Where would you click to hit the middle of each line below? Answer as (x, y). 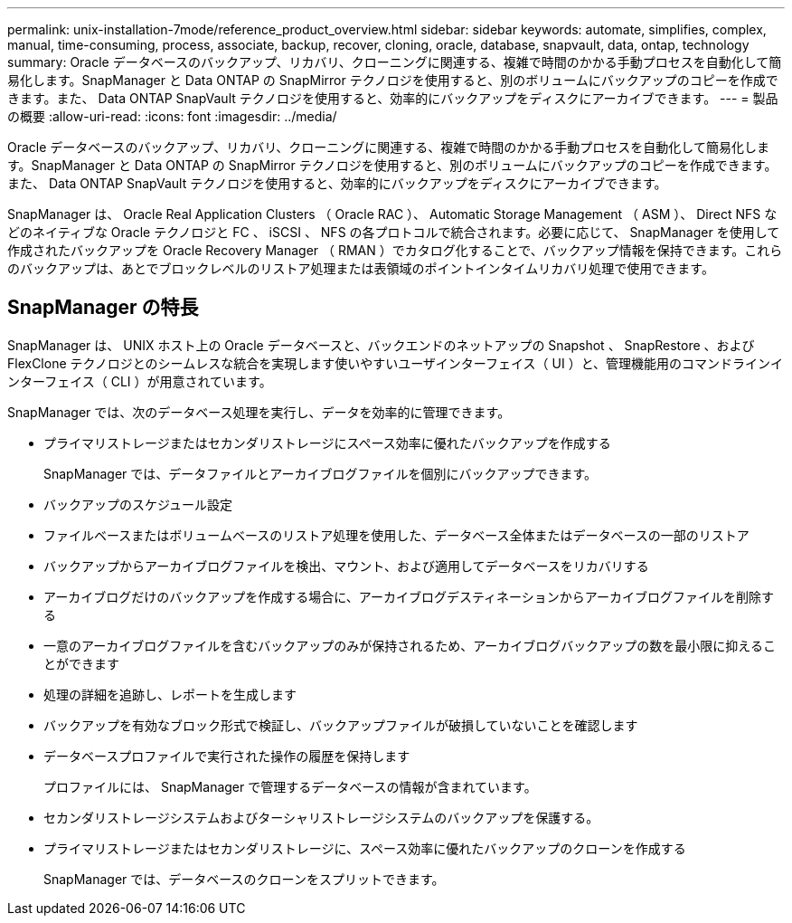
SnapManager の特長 (103, 308)
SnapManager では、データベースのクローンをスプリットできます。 (244, 879)
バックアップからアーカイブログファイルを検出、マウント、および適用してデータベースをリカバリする (346, 566)
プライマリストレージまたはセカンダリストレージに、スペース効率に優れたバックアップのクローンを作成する (365, 848)
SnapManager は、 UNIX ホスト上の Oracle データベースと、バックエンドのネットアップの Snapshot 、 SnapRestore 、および (381, 345)
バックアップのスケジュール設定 (138, 504)
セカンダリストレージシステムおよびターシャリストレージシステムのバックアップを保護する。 (321, 817)
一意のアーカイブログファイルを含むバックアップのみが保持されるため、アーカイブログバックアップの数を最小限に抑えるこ (410, 645)
